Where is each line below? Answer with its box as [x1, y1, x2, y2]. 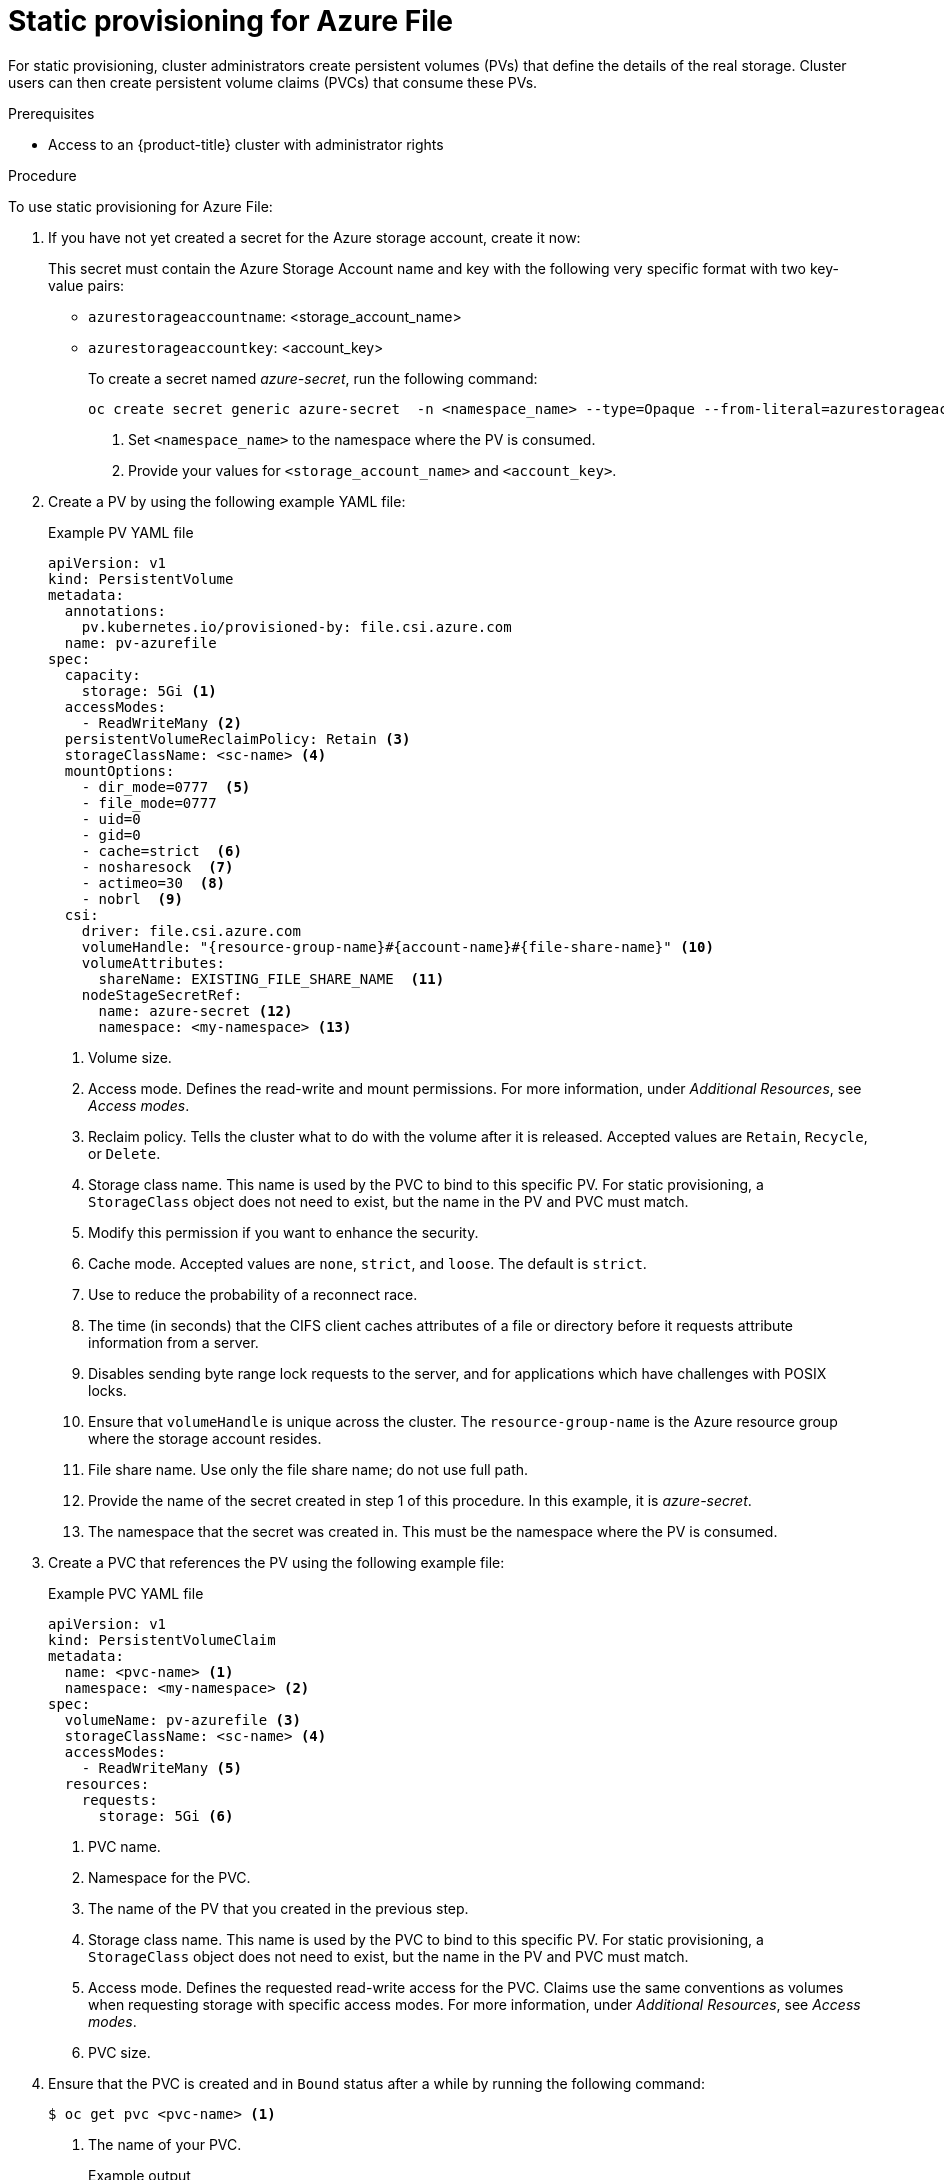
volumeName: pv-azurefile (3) [64, 1711, 301, 1728]
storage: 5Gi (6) [98, 1807, 234, 1824]
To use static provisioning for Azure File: [8, 197, 273, 215]
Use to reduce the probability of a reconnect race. [88, 1285, 418, 1303]
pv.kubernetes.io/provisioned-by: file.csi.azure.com [81, 618, 512, 635]
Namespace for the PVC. [88, 1868, 251, 1886]
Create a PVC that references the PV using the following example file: [48, 1553, 505, 1571]
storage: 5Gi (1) [81, 682, 217, 699]
